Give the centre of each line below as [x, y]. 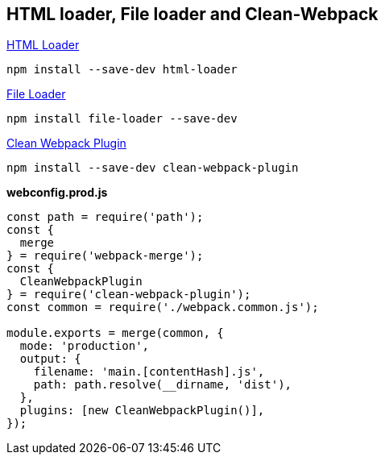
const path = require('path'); [105, 217]
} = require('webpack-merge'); [105, 256]
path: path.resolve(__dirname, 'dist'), [163, 385]
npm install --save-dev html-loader [122, 70]
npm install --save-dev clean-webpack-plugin [153, 168]
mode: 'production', [85, 346]
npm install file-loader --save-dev [122, 119]
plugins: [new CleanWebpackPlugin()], [142, 411]
